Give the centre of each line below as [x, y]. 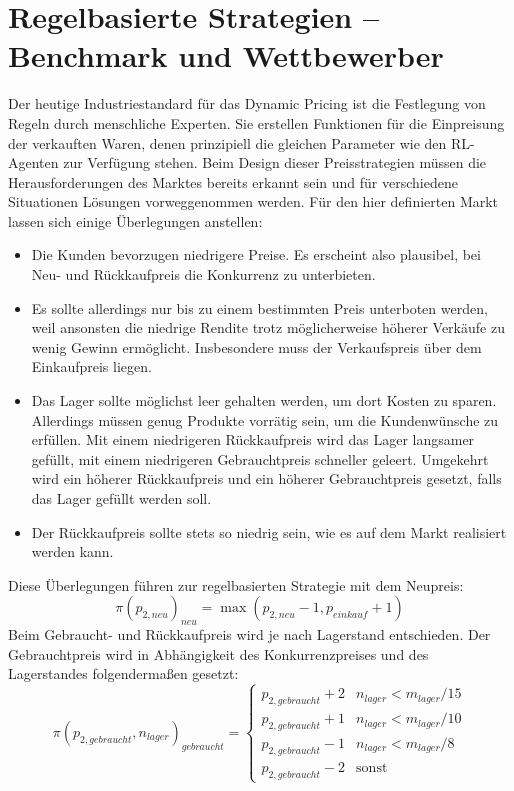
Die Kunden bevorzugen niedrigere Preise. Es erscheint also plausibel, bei [256, 254]
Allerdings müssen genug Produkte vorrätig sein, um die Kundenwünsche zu [265, 419]
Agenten [33, 162]
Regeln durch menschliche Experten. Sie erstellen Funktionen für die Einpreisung [256, 122]
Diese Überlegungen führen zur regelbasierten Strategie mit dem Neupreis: [236, 584]
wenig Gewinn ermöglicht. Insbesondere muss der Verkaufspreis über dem [256, 346]
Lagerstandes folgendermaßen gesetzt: [123, 673]
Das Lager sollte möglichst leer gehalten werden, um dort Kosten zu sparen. [264, 400]
